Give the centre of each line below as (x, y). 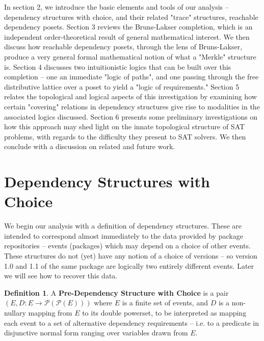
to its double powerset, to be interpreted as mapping (164, 312)
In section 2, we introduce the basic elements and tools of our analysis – (116, 7)
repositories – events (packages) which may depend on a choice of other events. (127, 246)
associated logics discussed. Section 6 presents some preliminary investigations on (131, 116)
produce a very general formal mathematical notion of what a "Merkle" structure (130, 56)
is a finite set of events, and (165, 303)
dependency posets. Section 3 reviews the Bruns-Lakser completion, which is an (128, 27)
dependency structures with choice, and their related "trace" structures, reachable (131, 17)
